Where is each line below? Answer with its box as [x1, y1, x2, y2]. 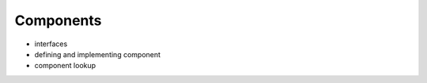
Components [14, 12, 102, 29]
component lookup [34, 61, 96, 70]
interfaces [34, 39, 68, 49]
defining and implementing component [34, 49, 161, 59]
